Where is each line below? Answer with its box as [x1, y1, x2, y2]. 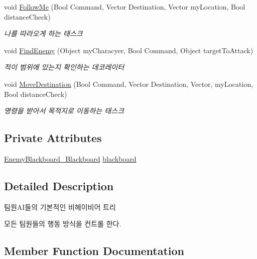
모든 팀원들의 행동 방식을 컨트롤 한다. [4, 218, 121, 229]
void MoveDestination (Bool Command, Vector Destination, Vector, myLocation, [4, 78, 253, 89]
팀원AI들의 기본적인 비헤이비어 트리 [4, 201, 116, 212]
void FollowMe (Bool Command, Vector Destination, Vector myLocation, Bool [4, 2, 245, 12]
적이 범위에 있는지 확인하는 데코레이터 [4, 62, 124, 72]
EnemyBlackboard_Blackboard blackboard [4, 153, 137, 164]
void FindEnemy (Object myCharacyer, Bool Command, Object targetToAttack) [4, 45, 253, 55]
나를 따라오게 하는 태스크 [4, 28, 83, 39]
